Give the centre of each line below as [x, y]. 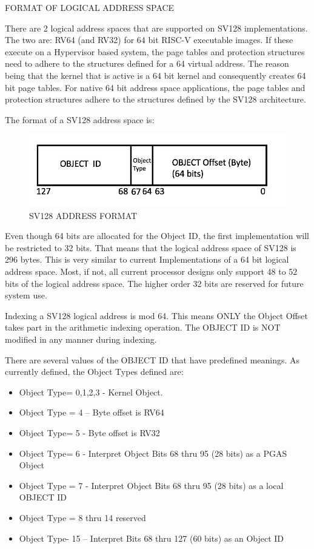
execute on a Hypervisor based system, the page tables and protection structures [155, 51]
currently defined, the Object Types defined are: [94, 372]
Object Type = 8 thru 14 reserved [82, 517]
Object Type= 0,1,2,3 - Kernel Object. [91, 392]
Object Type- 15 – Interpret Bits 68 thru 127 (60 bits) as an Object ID [152, 538]
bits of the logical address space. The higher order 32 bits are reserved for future [154, 283]
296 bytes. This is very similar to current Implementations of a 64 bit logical [147, 259]
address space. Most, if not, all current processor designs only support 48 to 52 [151, 271]
